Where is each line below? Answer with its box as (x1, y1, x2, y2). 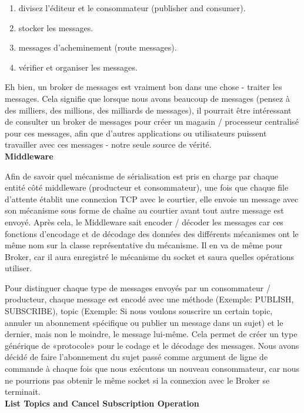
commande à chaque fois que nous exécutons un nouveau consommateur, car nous (5, 362, 299, 375)
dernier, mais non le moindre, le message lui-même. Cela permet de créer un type (5, 328, 298, 340)
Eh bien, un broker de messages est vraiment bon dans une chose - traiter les (5, 81, 282, 93)
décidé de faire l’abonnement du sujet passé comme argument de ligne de (5, 351, 268, 363)
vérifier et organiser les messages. (18, 61, 138, 73)
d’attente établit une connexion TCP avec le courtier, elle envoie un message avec (5, 192, 299, 205)
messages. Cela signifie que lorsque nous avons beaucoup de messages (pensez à (5, 92, 290, 104)
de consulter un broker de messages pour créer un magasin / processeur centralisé (5, 115, 299, 128)
